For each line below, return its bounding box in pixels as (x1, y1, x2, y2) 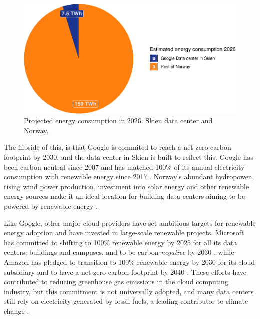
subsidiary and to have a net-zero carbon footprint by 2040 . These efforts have (4, 266, 247, 277)
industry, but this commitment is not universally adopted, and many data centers (4, 286, 254, 296)
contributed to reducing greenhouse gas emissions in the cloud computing (4, 276, 228, 287)
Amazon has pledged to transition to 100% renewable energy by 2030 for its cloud (4, 256, 255, 267)
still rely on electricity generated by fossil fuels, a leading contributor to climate (4, 296, 248, 306)
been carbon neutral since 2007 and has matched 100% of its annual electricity (4, 161, 245, 172)
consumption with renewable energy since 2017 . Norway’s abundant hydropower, (4, 171, 253, 182)
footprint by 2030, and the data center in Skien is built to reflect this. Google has (4, 152, 254, 162)
